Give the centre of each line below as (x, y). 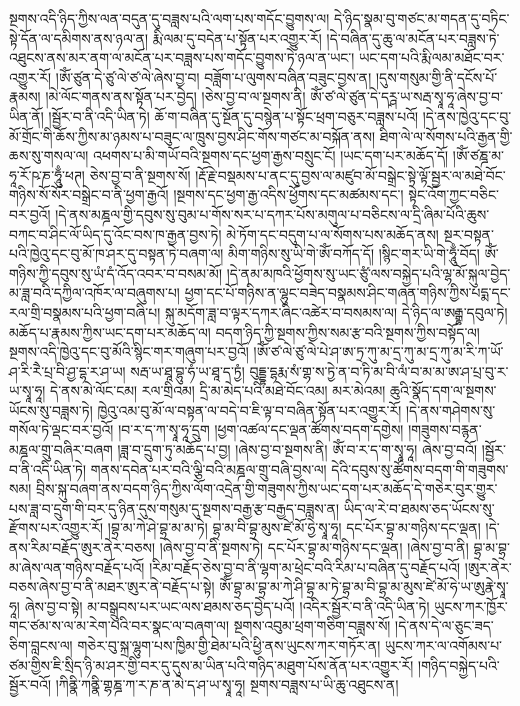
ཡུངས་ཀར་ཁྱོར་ (471, 605)
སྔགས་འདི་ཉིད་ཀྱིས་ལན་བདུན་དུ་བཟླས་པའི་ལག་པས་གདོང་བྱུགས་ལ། (169, 18)
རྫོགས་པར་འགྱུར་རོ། (56, 527)
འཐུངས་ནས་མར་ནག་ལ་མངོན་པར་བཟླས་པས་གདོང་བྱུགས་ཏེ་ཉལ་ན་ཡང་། (182, 57)
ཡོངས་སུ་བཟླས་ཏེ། (51, 409)
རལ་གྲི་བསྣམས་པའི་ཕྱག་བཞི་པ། (85, 311)
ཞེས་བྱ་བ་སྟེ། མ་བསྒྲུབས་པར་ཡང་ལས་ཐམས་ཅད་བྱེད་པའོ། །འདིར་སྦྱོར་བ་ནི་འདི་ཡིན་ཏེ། (227, 605)
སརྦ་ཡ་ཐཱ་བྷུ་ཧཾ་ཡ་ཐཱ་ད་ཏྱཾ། (187, 370)
